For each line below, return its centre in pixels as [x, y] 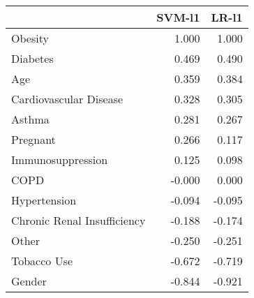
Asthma [30, 119]
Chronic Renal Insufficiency [79, 220]
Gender [29, 281]
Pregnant [33, 139]
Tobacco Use [42, 261]
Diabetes [32, 58]
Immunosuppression [60, 159]
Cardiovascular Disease [67, 99]
